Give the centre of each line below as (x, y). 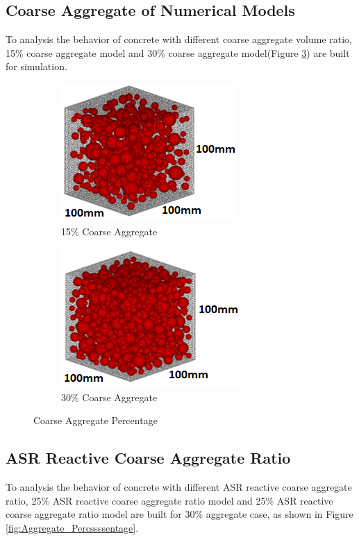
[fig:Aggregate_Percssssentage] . (72, 527)
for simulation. (36, 66)
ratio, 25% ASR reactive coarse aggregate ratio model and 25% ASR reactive (169, 500)
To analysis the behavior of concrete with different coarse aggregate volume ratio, (179, 39)
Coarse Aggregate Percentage (95, 420)
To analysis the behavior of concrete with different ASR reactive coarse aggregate (179, 487)
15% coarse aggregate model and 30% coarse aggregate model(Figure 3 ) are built (178, 52)
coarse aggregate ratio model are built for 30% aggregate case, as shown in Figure (179, 514)
